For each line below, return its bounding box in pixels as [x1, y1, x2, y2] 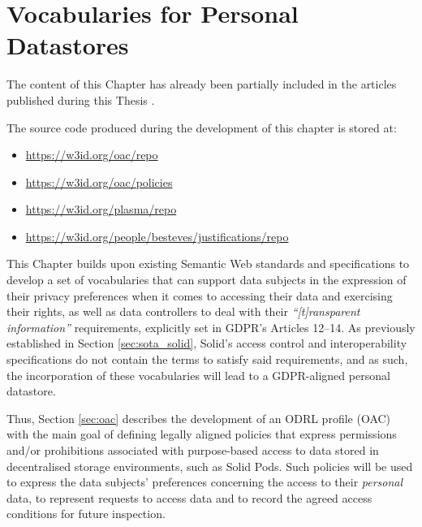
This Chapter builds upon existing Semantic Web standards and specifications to [6, 255, 410, 272]
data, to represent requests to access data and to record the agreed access [6, 489, 372, 506]
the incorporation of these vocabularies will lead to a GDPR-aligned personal [6, 366, 390, 383]
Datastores [6, 28, 129, 62]
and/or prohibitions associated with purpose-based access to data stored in [6, 442, 379, 458]
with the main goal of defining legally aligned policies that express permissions [6, 425, 397, 443]
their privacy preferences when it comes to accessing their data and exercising [6, 287, 393, 304]
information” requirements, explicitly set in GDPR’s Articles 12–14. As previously [6, 318, 416, 335]
